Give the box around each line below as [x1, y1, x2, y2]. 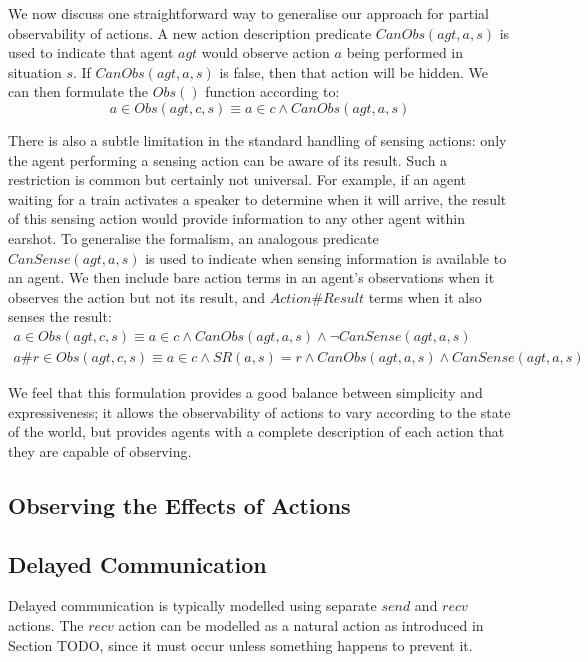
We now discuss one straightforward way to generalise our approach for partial [8, 3, 489, 23]
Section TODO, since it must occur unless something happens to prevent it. [8, 634, 473, 655]
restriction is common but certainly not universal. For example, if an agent [8, 169, 466, 190]
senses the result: [8, 306, 112, 327]
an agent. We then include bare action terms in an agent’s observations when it [8, 267, 495, 288]
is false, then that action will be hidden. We [219, 61, 488, 82]
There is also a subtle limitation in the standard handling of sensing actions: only [8, 129, 507, 150]
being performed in [346, 42, 464, 63]
